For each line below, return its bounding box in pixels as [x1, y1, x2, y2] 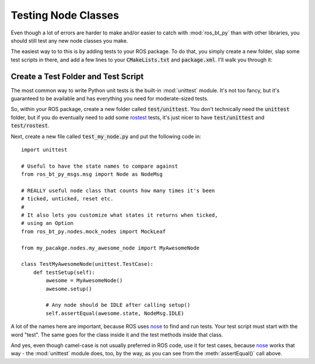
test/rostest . [10, 122, 50, 129]
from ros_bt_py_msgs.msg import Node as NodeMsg [21, 171, 163, 178]
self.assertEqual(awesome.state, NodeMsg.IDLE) [45, 310, 184, 317]
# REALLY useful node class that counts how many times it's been [21, 187, 215, 194]
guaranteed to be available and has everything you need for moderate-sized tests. [10, 95, 209, 102]
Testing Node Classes [10, 9, 120, 22]
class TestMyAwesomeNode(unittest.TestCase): [21, 261, 154, 268]
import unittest [21, 146, 68, 153]
